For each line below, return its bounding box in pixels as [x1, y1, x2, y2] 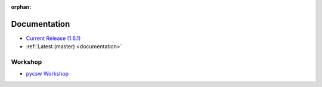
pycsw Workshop [26, 70, 69, 77]
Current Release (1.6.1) [26, 35, 81, 42]
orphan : [11, 4, 32, 10]
